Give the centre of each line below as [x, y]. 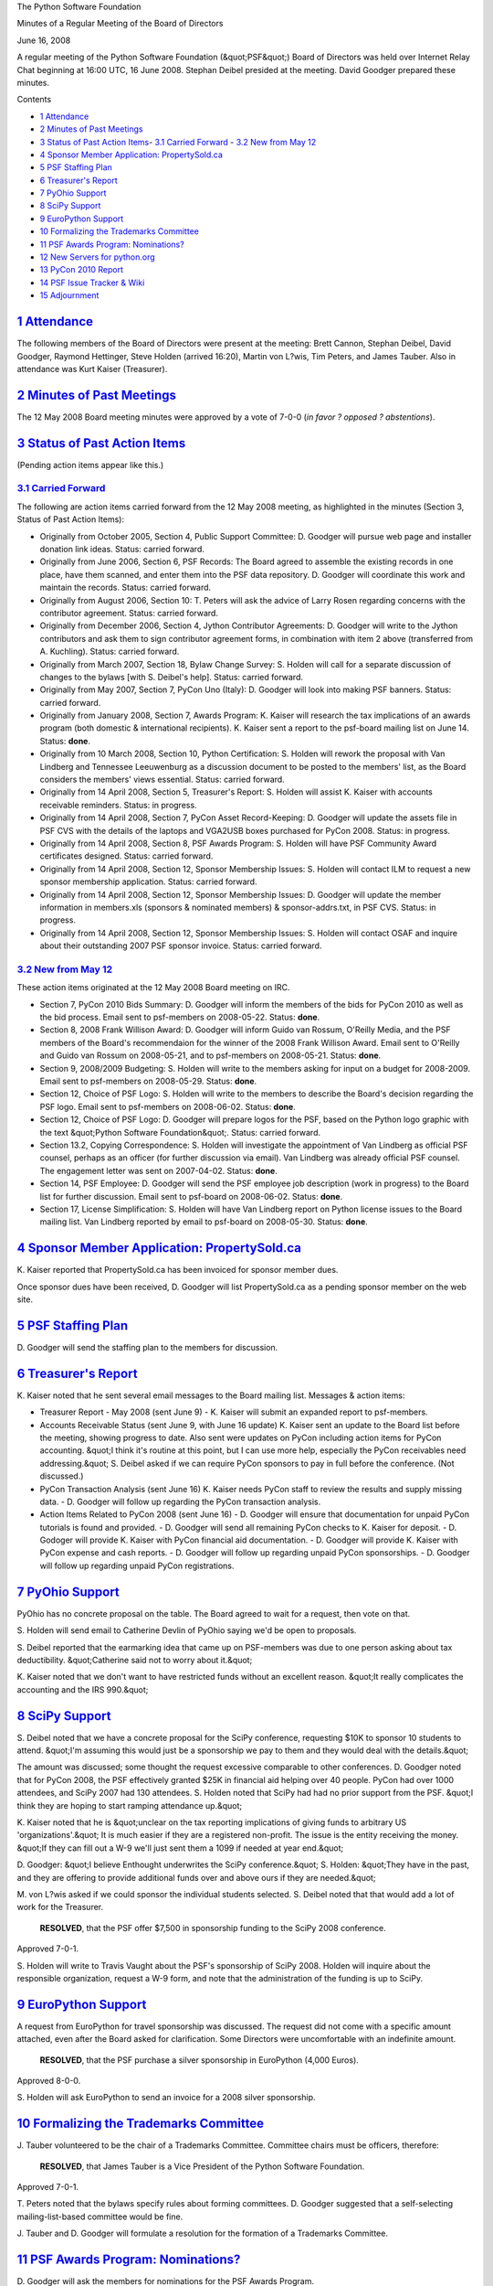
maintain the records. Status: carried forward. [126, 588]
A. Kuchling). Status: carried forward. [110, 652]
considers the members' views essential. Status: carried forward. [162, 780]
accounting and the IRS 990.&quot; [83, 1689]
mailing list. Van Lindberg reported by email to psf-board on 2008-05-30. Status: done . [204, 1222]
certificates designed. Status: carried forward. [126, 856]
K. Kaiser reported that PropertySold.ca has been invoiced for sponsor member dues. [178, 1270]
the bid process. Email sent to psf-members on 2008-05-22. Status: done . [180, 1017]
